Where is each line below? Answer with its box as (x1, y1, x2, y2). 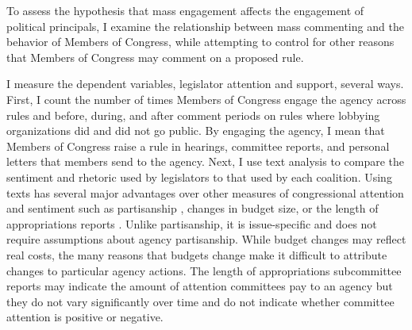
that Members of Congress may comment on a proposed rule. (6, 48, 304, 65)
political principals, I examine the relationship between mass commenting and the (6, 17, 404, 34)
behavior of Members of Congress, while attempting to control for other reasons (6, 33, 395, 50)
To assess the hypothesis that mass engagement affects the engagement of (6, 2, 364, 18)
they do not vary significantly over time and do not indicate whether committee (6, 293, 395, 309)
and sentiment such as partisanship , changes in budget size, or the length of (6, 200, 379, 217)
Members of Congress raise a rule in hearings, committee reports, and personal (6, 137, 390, 154)
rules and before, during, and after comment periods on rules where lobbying (6, 106, 380, 123)
